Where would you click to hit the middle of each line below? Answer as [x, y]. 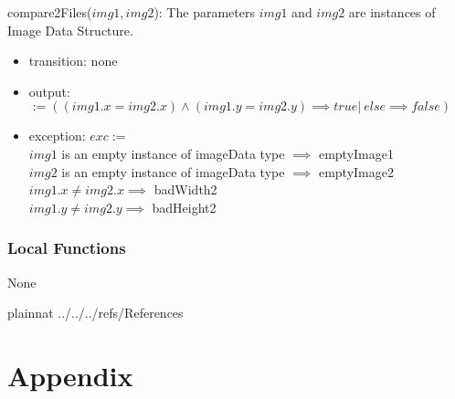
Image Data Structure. [70, 30]
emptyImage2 [356, 171]
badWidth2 [185, 189]
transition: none [73, 61]
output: [49, 91]
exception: [57, 136]
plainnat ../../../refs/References [95, 313]
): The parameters [204, 12]
